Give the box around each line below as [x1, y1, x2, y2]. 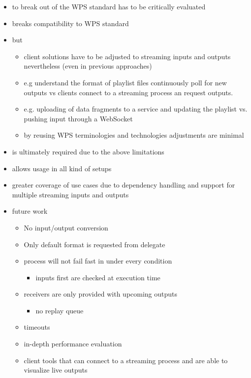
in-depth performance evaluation [24, 339, 122, 349]
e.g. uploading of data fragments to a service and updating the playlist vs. [24, 104, 248, 114]
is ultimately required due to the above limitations [12, 146, 164, 156]
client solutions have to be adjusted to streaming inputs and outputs [24, 51, 231, 61]
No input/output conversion [24, 222, 108, 232]
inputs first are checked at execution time [35, 272, 160, 282]
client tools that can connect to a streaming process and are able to [24, 355, 228, 365]
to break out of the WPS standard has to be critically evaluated [12, 1, 206, 11]
